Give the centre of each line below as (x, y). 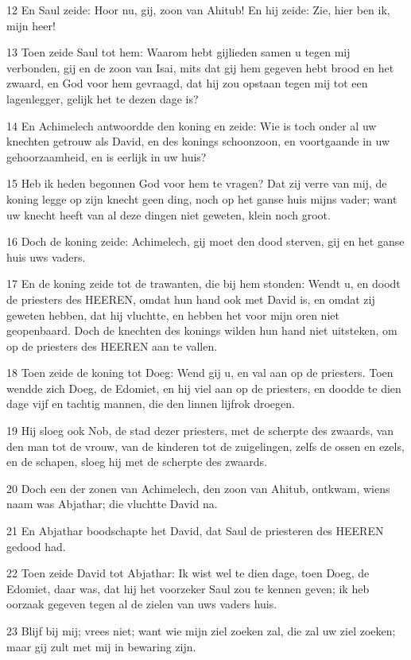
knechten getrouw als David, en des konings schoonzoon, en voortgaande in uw (198, 141)
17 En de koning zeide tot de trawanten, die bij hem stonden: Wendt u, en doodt (204, 283)
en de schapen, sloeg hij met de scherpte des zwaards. (137, 462)
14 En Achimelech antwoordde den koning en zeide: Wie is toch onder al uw (192, 125)
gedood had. (36, 546)
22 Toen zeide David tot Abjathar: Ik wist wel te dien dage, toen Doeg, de (188, 573)
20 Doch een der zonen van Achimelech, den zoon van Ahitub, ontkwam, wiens (198, 488)
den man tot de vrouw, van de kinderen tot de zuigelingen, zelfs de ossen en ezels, (205, 446)
